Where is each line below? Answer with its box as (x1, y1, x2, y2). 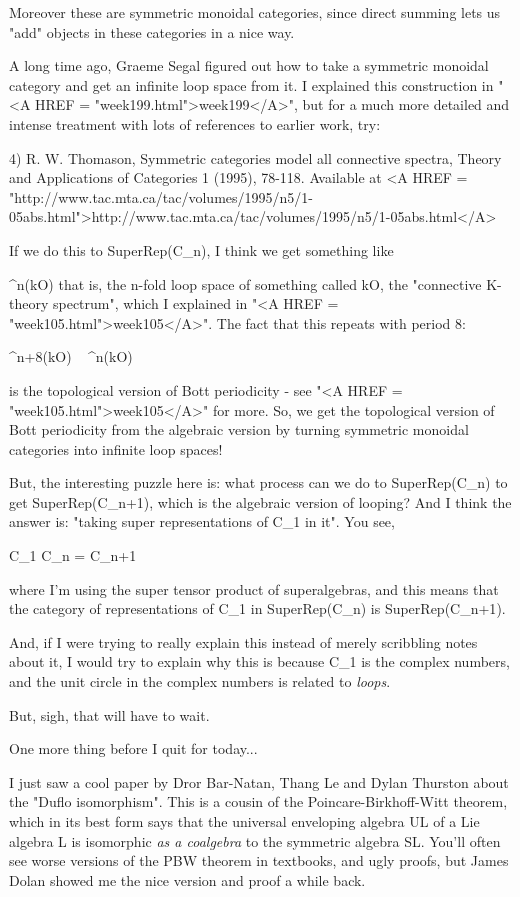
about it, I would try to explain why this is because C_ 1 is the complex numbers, (9, 651, 510, 672)
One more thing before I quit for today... (9, 738, 258, 759)
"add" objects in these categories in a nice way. (9, 21, 295, 42)
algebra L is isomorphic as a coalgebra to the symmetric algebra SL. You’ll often (9, 830, 501, 851)
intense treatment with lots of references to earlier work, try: (9, 113, 381, 134)
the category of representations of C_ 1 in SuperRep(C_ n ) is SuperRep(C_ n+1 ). (9, 598, 506, 619)
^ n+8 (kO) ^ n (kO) (9, 346, 133, 367)
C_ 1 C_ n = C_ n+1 (9, 545, 137, 566)
